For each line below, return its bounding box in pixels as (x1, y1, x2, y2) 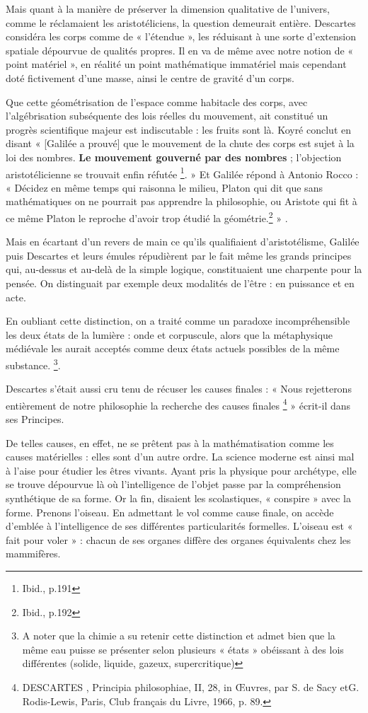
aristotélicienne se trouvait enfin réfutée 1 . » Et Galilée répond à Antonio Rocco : (6, 164, 359, 181)
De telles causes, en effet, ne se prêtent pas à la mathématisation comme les (6, 435, 334, 450)
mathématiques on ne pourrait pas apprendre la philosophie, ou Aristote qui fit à (6, 194, 357, 209)
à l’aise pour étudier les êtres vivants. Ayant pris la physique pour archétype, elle (6, 463, 357, 477)
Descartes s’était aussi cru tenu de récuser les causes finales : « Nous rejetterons (6, 381, 352, 396)
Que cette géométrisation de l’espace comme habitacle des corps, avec (6, 94, 308, 109)
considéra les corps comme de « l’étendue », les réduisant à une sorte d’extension (6, 29, 356, 44)
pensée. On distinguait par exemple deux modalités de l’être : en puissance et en (6, 276, 355, 290)
